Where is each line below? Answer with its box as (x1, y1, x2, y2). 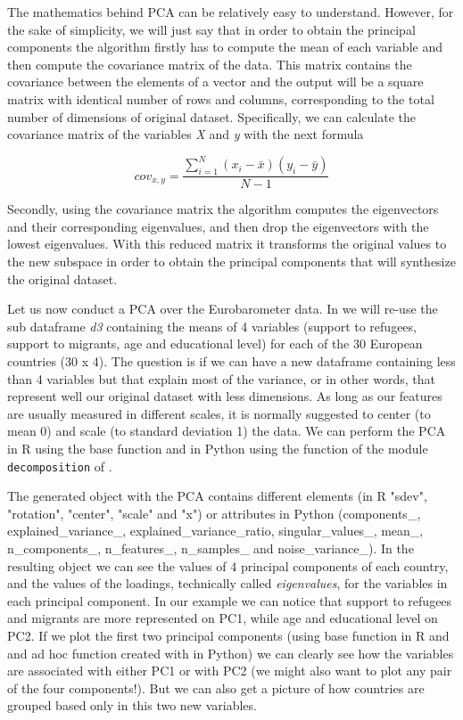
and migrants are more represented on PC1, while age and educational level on (7, 609, 438, 627)
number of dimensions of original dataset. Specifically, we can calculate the (7, 107, 417, 126)
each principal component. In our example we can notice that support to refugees (7, 591, 452, 610)
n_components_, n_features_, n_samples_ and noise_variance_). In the (7, 539, 414, 558)
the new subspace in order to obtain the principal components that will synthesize (7, 252, 456, 271)
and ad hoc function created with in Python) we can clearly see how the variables (7, 643, 454, 662)
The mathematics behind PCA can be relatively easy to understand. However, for (7, 3, 454, 20)
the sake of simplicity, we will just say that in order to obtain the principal (7, 20, 416, 38)
